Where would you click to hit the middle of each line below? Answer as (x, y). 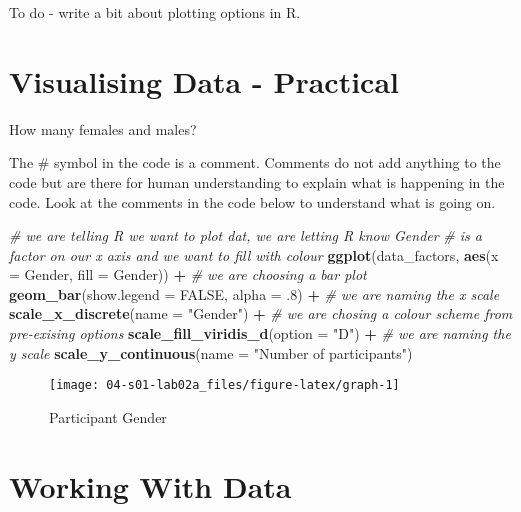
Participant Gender (108, 416)
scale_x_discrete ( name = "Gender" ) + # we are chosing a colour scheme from (261, 313)
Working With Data (150, 485)
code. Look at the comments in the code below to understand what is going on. (252, 201)
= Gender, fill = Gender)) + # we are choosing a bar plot (188, 274)
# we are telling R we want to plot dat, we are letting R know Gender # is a (245, 235)
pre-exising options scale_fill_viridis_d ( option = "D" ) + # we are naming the (260, 333)
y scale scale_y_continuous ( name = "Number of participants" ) (211, 352)
